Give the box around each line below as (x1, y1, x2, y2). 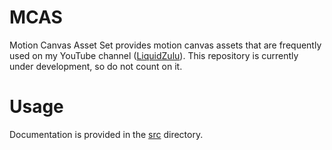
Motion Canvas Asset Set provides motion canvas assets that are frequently (9, 39, 322, 51)
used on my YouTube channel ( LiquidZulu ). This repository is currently (9, 49, 299, 61)
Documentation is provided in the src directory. (9, 128, 204, 140)
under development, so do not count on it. (9, 60, 183, 72)
